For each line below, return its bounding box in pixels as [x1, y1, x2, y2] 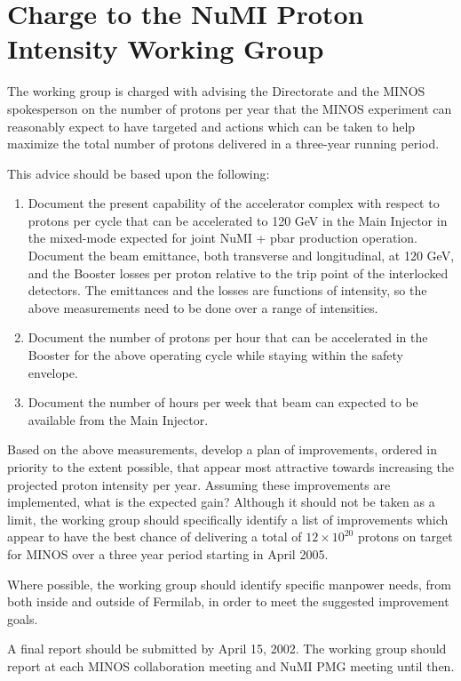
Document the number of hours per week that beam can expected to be [28, 393, 418, 412]
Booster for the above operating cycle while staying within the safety [28, 346, 403, 365]
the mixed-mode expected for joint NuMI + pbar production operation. [28, 228, 417, 247]
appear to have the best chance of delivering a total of [7, 527, 302, 546]
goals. [7, 609, 38, 628]
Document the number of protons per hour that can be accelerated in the [28, 328, 428, 347]
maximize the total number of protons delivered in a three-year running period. [7, 134, 440, 153]
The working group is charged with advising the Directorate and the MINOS [7, 82, 425, 100]
